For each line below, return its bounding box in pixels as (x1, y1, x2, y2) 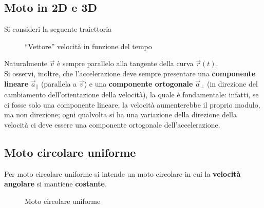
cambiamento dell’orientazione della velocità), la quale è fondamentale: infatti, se (4, 89, 259, 100)
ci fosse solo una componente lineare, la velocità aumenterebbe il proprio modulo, (4, 99, 260, 110)
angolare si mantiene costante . (4, 178, 107, 189)
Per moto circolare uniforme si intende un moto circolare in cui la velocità (4, 168, 241, 179)
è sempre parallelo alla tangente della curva (57, 58, 194, 69)
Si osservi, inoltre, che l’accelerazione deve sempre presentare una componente (4, 68, 256, 78)
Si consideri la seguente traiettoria (4, 24, 112, 34)
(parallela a (41, 78, 77, 89)
